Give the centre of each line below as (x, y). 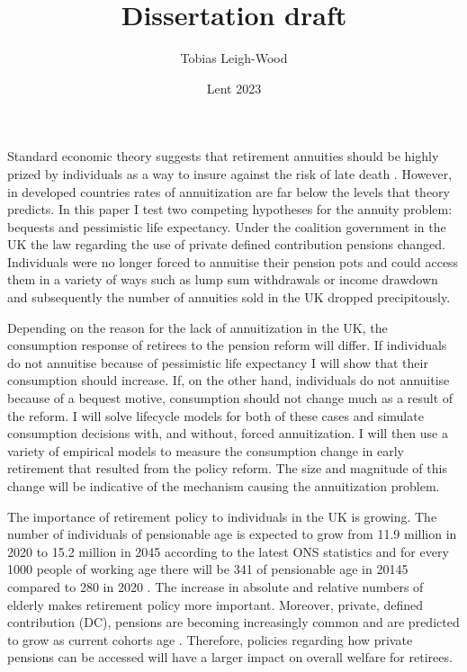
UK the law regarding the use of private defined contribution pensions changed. (226, 244)
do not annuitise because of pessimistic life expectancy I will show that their (218, 362)
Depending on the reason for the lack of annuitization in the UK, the (198, 327)
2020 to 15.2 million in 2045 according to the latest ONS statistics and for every (228, 551)
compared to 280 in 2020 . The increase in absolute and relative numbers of (216, 586)
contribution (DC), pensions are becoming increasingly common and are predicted (233, 622)
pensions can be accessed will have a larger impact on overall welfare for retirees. (230, 657)
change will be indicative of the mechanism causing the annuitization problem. (224, 486)
